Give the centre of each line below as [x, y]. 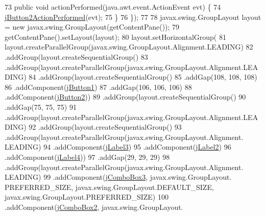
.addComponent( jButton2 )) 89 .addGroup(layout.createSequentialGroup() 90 [125, 97]
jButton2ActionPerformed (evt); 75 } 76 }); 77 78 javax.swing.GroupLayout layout [133, 17]
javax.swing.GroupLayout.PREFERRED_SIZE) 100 [87, 197]
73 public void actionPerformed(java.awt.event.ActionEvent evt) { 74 [113, 7]
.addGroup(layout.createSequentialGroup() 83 [76, 56]
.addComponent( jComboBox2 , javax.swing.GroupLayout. [94, 207]
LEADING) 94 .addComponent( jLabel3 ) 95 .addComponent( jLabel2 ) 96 [118, 147]
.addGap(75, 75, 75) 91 [41, 106]
